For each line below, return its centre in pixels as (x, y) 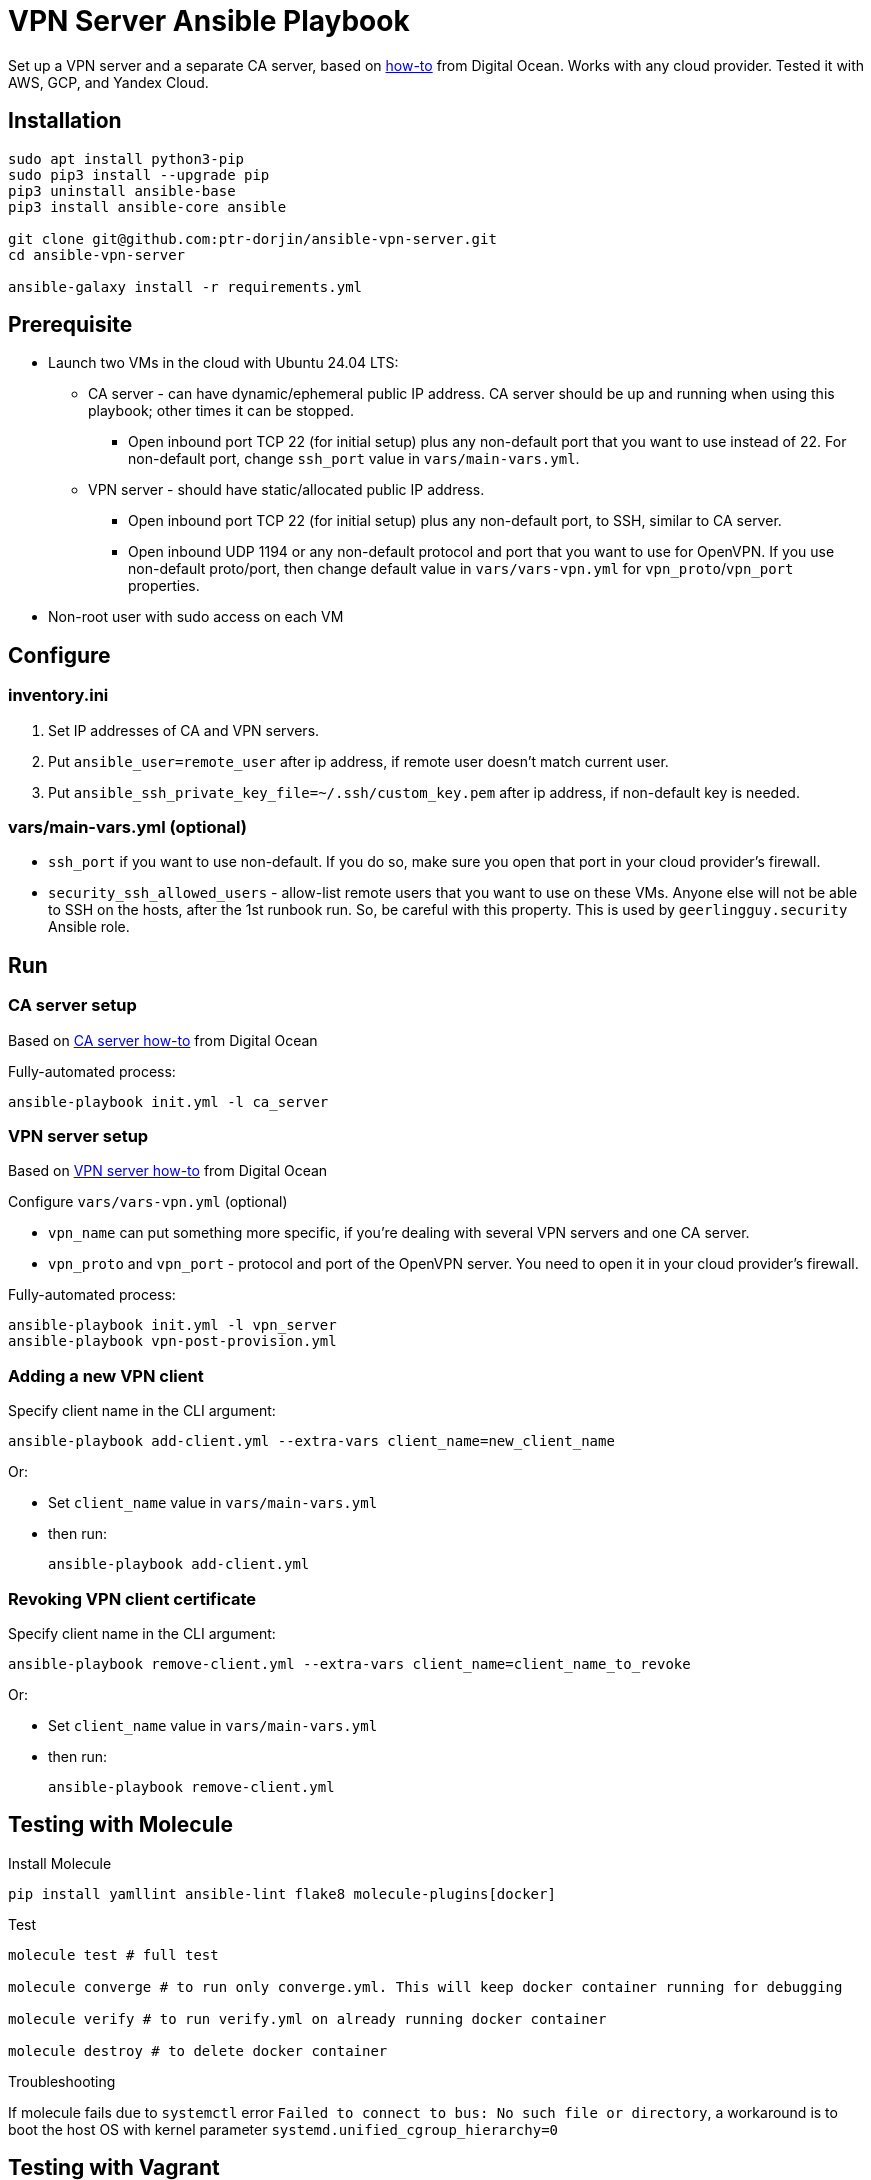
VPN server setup (78, 1136)
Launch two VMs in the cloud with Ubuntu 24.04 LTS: (223, 363)
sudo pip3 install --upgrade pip (139, 174)
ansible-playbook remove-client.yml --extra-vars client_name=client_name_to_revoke (349, 1663)
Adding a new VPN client (106, 1375)
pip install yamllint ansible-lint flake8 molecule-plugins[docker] (282, 1893)
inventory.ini (58, 695)
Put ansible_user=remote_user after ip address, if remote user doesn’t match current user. (358, 761)
